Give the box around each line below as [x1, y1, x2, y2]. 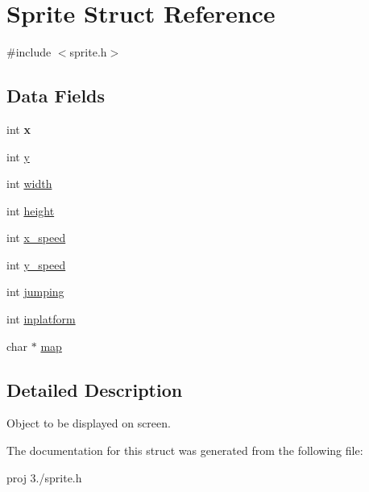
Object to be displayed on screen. [6, 415, 171, 432]
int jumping [6, 283, 64, 300]
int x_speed [6, 229, 66, 246]
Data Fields [6, 83, 106, 108]
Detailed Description [6, 377, 183, 402]
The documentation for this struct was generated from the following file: [6, 442, 363, 459]
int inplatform [6, 311, 76, 327]
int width [6, 175, 52, 192]
